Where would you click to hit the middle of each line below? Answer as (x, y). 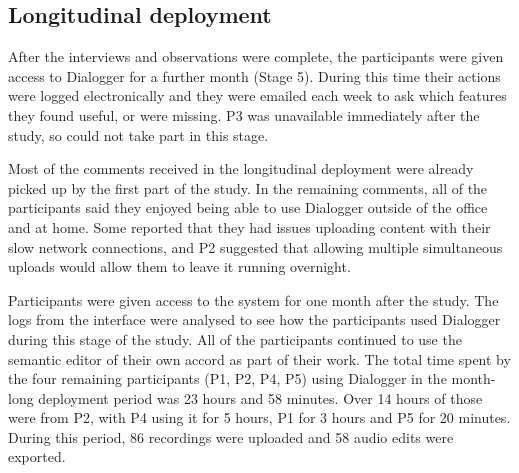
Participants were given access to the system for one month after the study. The (253, 299)
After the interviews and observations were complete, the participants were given (256, 56)
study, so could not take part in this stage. (138, 134)
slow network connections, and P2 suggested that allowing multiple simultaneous (255, 246)
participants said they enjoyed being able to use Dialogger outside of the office (248, 207)
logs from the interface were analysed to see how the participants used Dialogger (254, 319)
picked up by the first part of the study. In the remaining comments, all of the (248, 187)
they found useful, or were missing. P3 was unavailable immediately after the (244, 114)
